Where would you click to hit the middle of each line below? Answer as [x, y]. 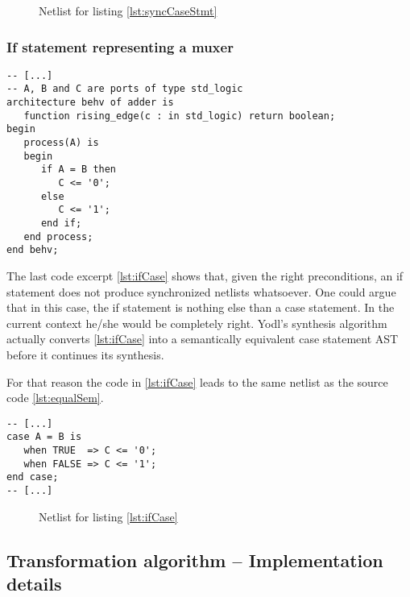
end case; [33, 477]
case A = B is [44, 437]
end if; [61, 224]
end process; [58, 236]
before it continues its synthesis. [85, 354]
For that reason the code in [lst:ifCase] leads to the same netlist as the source [197, 381]
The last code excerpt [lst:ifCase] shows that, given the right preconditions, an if [205, 276]
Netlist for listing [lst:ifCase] [108, 516]
